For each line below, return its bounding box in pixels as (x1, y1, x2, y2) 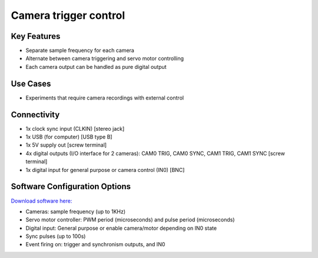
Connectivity (11, 110, 60, 120)
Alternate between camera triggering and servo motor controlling (25, 55, 184, 62)
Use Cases (11, 78, 51, 88)
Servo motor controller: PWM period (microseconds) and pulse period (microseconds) (25, 216, 235, 223)
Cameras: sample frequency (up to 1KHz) (25, 208, 126, 215)
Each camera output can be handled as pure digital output (25, 63, 167, 70)
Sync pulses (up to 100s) (25, 233, 86, 240)
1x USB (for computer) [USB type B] (25, 133, 112, 141)
